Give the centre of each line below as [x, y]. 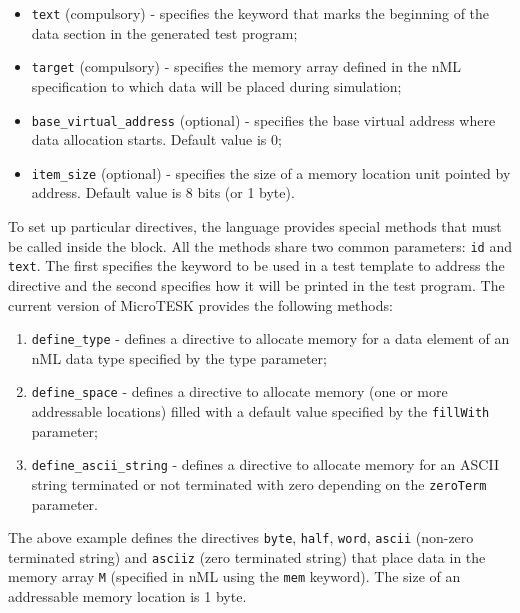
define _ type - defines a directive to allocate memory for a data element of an [270, 338]
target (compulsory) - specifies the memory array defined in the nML [246, 66]
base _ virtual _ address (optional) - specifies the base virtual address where [263, 119]
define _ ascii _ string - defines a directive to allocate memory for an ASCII [265, 464]
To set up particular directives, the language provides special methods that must [255, 226]
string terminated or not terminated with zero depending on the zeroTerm [259, 483]
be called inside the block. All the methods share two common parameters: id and [260, 245]
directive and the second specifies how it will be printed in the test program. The [256, 284]
